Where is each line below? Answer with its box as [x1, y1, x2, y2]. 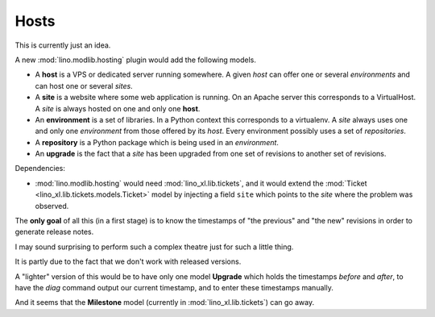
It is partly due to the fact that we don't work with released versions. [14, 257, 242, 266]
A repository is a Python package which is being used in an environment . [35, 137, 280, 147]
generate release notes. [14, 227, 94, 237]
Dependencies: [14, 164, 66, 173]
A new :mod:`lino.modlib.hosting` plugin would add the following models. [14, 55, 257, 65]
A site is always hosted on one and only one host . [35, 103, 201, 113]
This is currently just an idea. [14, 40, 111, 50]
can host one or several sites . [35, 81, 133, 90]
